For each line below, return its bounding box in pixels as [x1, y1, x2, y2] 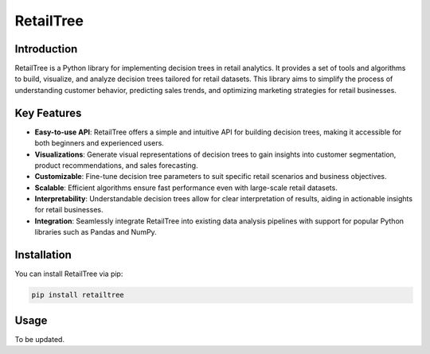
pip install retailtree [31, 290, 125, 300]
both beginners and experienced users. [34, 138, 165, 148]
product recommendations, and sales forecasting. [34, 160, 198, 170]
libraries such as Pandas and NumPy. [34, 228, 157, 237]
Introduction [14, 42, 78, 56]
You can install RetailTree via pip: [14, 269, 123, 278]
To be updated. [14, 334, 65, 344]
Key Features [14, 106, 82, 119]
